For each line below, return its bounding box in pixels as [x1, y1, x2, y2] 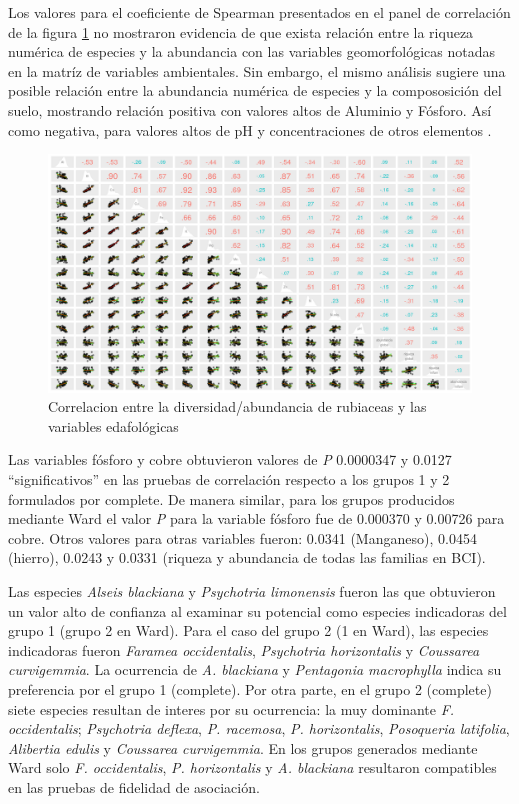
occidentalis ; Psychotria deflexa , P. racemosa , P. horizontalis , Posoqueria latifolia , [8, 718, 510, 739]
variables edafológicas [48, 415, 179, 436]
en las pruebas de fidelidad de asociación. [8, 776, 260, 797]
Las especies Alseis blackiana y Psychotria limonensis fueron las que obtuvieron [8, 581, 496, 601]
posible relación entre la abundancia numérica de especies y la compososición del [8, 80, 502, 101]
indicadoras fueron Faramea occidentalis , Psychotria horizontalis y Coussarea [8, 639, 480, 660]
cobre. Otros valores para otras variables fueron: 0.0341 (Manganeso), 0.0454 [8, 527, 477, 548]
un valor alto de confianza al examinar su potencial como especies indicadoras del [8, 600, 507, 621]
